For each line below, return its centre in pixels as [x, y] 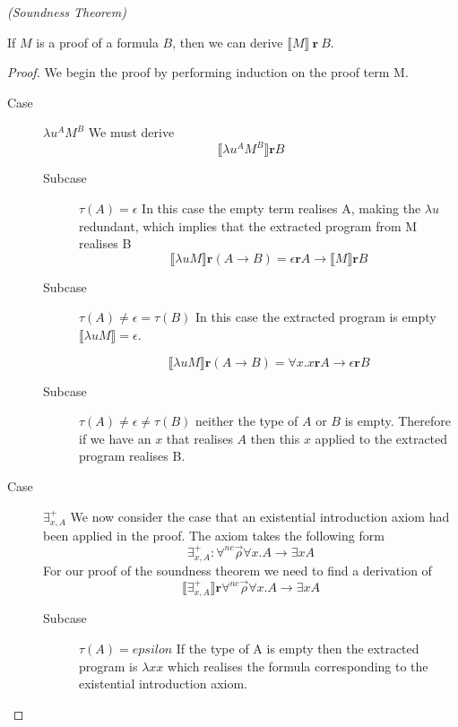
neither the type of [246, 421]
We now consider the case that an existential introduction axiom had [260, 516]
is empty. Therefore [398, 421]
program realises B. [132, 456]
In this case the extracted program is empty [315, 317]
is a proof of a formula [97, 42]
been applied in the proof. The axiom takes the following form [214, 536]
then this [275, 438]
